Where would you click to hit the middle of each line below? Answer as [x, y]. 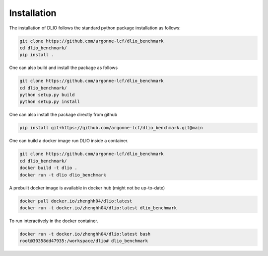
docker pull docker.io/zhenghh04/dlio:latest [76, 201]
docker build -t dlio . [49, 168]
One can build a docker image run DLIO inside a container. [69, 141]
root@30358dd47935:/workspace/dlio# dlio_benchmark [84, 241]
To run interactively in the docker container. [54, 221]
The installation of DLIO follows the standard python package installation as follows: [95, 28]
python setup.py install [50, 102]
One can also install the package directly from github [63, 115]
